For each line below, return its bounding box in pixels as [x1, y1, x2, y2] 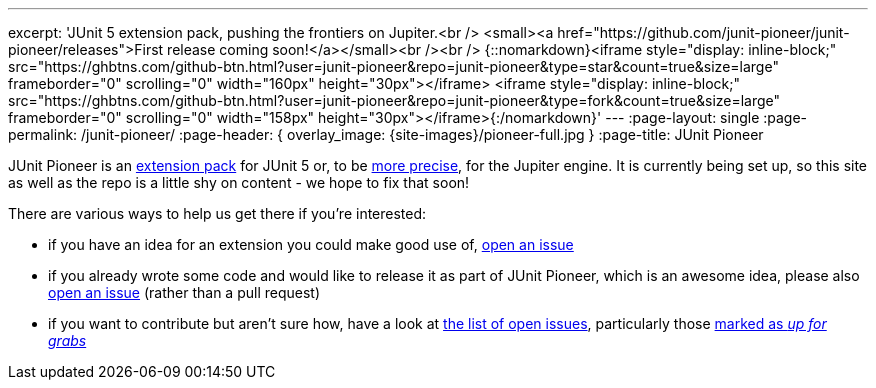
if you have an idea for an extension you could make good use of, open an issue [48, 236, 574, 253]
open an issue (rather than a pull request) [48, 284, 321, 301]
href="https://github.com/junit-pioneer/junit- [557, 24, 850, 41]
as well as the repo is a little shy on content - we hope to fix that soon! [8, 174, 470, 191]
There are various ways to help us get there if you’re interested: [8, 205, 427, 222]
